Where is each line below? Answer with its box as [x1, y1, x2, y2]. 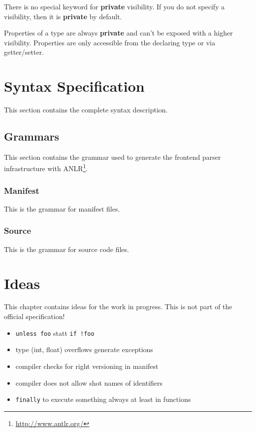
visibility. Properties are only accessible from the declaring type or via [4, 37, 215, 47]
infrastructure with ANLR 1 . [4, 162, 88, 174]
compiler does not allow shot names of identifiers [15, 377, 163, 388]
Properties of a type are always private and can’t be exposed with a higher [4, 28, 233, 38]
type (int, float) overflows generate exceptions [15, 344, 153, 355]
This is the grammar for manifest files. [4, 203, 120, 214]
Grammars [4, 129, 60, 144]
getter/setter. [4, 47, 44, 57]
